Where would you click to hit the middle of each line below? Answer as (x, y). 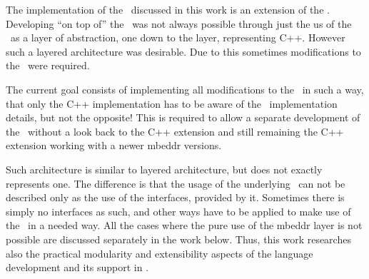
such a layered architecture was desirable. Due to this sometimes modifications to (183, 51)
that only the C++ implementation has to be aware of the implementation (172, 103)
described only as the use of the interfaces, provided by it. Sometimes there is (175, 197)
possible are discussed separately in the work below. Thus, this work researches (178, 239)
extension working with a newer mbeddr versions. (114, 145)
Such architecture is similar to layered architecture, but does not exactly (164, 169)
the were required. (48, 65)
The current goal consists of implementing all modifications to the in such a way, (185, 89)
